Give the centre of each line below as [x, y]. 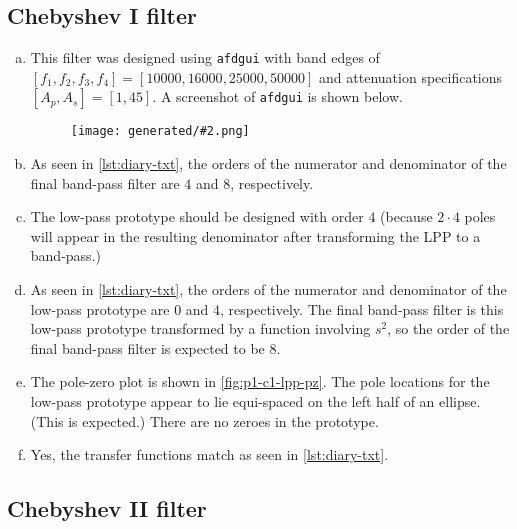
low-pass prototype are [100, 308]
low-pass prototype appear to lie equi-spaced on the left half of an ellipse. [255, 401]
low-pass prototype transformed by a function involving [200, 328]
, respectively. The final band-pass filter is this [362, 308]
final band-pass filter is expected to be [147, 347]
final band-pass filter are [105, 182]
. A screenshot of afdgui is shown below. [277, 96]
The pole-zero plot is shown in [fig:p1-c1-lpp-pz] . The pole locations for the [260, 381]
